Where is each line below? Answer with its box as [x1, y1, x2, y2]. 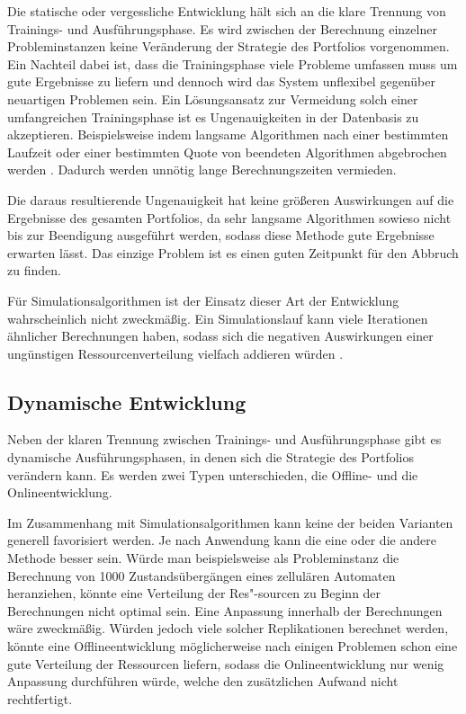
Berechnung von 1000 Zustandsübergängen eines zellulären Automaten [7, 566, 396, 585]
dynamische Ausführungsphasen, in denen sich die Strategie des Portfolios [7, 448, 414, 467]
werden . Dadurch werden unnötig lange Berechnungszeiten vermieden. [7, 160, 397, 179]
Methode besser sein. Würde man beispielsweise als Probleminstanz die [7, 549, 399, 567]
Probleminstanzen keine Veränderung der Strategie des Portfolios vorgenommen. [7, 37, 450, 56]
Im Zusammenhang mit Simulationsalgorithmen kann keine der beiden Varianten [7, 513, 453, 531]
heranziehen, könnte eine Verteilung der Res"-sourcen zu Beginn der [7, 584, 381, 602]
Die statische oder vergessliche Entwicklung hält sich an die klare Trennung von [7, 2, 446, 20]
